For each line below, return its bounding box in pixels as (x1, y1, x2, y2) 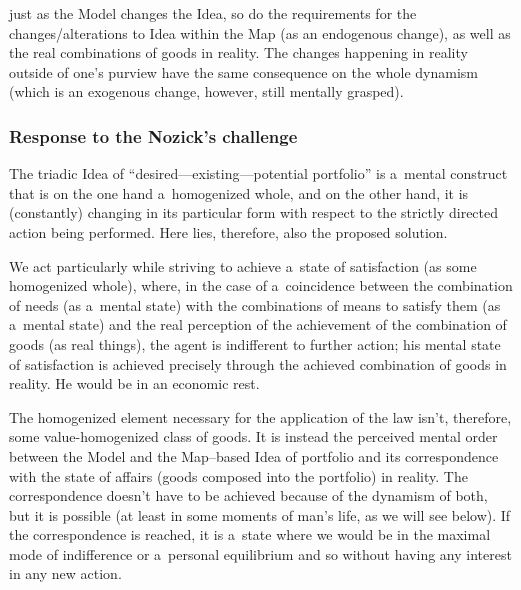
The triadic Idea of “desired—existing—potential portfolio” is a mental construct (9, 163, 508, 184)
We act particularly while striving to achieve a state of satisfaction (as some (9, 255, 477, 276)
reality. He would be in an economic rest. (9, 373, 260, 394)
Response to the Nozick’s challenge (9, 123, 298, 148)
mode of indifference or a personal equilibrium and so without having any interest (9, 543, 512, 564)
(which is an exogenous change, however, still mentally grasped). (9, 81, 404, 102)
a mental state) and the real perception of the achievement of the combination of (9, 314, 507, 335)
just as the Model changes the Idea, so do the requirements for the (9, 3, 417, 23)
